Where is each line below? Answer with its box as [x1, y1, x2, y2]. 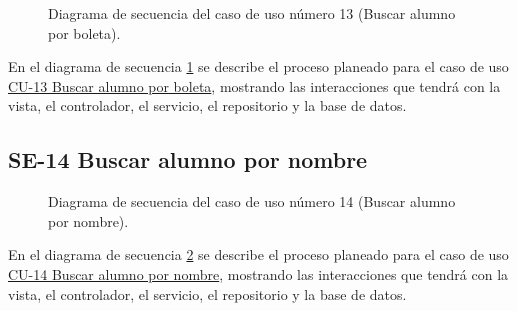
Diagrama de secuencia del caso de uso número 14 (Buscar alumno [48, 191, 456, 212]
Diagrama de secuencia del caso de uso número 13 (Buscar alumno [48, 3, 456, 23]
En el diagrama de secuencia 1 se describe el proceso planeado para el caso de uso [8, 56, 509, 77]
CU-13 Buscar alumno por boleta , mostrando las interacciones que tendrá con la [8, 75, 501, 96]
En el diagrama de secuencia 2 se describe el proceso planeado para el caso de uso [8, 244, 509, 265]
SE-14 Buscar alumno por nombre [8, 144, 368, 175]
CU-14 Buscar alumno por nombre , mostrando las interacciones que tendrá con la [8, 263, 509, 284]
